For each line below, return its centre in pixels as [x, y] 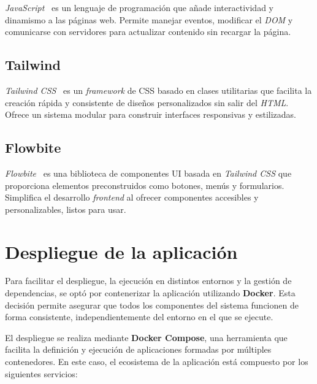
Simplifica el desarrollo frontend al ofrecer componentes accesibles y [132, 197]
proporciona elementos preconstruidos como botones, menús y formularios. [145, 185]
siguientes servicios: [41, 373]
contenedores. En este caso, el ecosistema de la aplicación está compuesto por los [157, 362]
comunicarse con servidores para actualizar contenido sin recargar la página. [148, 32]
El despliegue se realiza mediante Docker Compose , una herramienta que [146, 337]
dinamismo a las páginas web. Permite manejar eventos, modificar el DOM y [149, 19]
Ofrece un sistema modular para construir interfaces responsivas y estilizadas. [151, 114]
